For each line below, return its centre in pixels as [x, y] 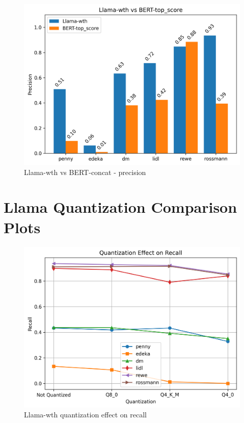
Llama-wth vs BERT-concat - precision [85, 172]
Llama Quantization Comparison [120, 207]
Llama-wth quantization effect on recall [85, 415]
